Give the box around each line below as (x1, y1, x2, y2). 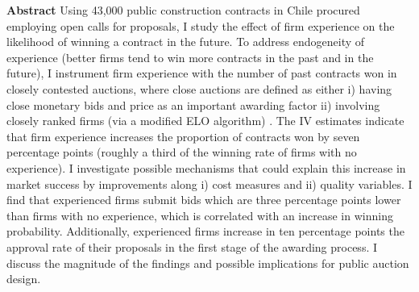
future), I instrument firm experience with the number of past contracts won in (6, 65, 397, 81)
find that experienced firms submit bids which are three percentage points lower (6, 191, 401, 208)
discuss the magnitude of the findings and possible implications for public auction (6, 254, 409, 271)
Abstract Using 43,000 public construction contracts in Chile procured (6, 2, 360, 18)
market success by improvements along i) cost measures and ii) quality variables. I (6, 175, 413, 192)
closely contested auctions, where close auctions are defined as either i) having (6, 80, 392, 97)
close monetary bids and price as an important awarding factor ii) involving (6, 96, 380, 113)
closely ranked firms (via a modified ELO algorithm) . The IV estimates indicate (6, 112, 404, 129)
